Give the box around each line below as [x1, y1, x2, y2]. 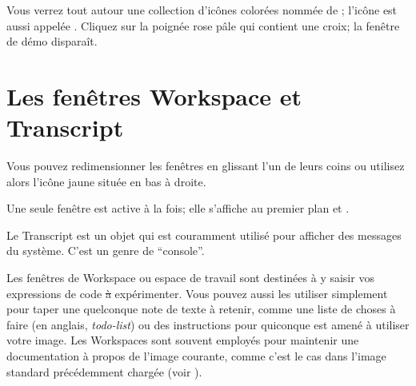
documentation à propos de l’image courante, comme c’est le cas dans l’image [6, 348, 386, 364]
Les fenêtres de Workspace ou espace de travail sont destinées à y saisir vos [6, 269, 374, 286]
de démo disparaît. [6, 33, 98, 50]
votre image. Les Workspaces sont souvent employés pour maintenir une [6, 332, 359, 348]
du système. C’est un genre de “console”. [6, 242, 205, 259]
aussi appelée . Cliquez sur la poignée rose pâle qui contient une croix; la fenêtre [6, 17, 400, 34]
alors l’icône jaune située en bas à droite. [6, 173, 206, 189]
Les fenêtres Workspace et [6, 79, 302, 112]
